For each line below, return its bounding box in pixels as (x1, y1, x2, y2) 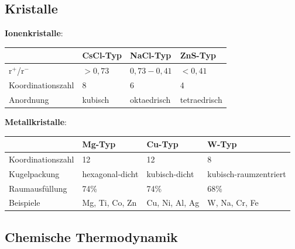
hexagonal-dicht (82, 167, 139, 179)
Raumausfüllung (9, 182, 67, 194)
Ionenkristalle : (5, 27, 63, 39)
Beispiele (9, 196, 40, 209)
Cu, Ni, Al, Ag (146, 196, 200, 209)
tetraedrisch (180, 93, 222, 105)
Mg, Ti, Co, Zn (82, 196, 137, 209)
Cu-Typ (146, 138, 179, 150)
